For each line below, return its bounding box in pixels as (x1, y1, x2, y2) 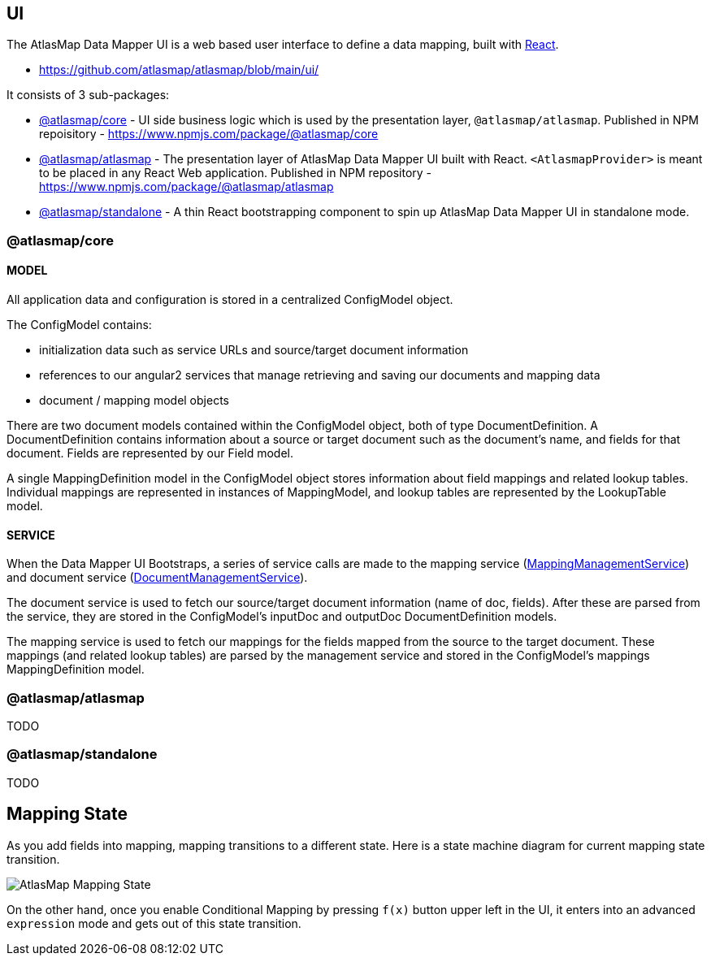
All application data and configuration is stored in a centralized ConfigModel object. (7, 292, 453, 307)
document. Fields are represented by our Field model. (7, 446, 294, 461)
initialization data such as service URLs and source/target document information (39, 343, 469, 357)
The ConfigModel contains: (7, 318, 152, 332)
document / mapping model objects (39, 393, 229, 408)
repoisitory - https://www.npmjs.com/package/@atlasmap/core (39, 127, 379, 141)
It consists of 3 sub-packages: (7, 88, 170, 102)
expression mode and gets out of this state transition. (7, 916, 301, 930)
